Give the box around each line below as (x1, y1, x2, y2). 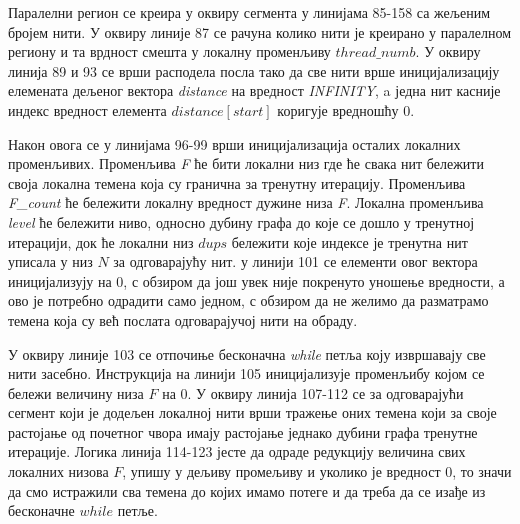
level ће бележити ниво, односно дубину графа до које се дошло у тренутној (8, 211, 475, 232)
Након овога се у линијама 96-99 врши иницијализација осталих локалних (8, 133, 461, 154)
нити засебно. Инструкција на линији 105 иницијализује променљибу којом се (8, 363, 485, 384)
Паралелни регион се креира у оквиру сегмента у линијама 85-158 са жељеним (8, 2, 491, 22)
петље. (117, 500, 158, 521)
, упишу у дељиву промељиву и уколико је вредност (122, 461, 441, 482)
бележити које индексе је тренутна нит (231, 231, 468, 252)
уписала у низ (8, 251, 93, 272)
